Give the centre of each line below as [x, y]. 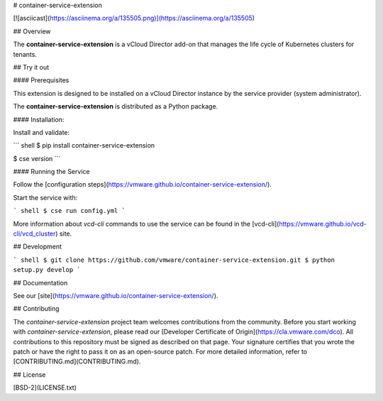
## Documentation [40, 282]
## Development [38, 247]
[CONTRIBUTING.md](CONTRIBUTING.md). [77, 361]
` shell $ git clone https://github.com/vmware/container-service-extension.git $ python [174, 260]
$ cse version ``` [37, 158]
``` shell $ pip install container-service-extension [84, 145]
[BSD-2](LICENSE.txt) [45, 388]
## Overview [32, 31]
